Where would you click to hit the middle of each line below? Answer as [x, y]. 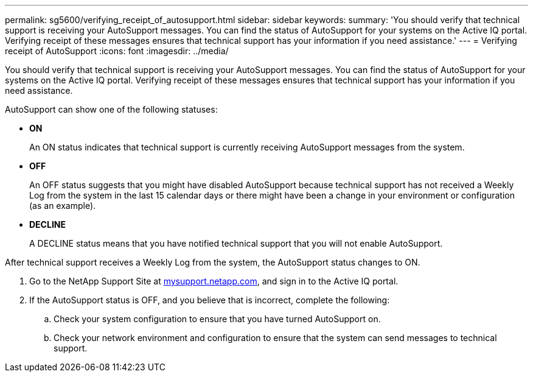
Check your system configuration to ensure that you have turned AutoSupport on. [217, 319]
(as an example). [63, 206]
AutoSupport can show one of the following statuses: [111, 109]
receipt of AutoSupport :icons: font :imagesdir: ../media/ [117, 51]
